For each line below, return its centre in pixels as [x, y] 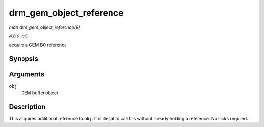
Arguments [27, 75]
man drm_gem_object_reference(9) [44, 27]
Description [27, 107]
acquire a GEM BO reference [38, 45]
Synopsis [24, 59]
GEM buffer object [40, 93]
